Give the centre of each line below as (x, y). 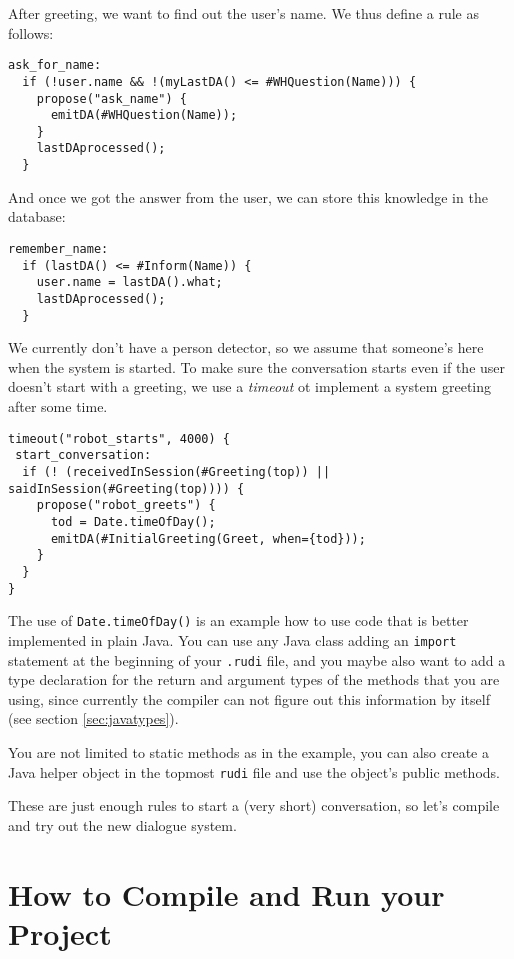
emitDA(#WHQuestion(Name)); (144, 115)
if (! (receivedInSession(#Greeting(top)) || (176, 471)
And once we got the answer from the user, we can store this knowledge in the (248, 196)
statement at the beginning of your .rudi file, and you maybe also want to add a (257, 659)
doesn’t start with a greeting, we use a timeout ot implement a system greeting (250, 386)
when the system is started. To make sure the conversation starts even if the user (257, 366)
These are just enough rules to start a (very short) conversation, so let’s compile (254, 805)
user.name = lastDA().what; (129, 282)
